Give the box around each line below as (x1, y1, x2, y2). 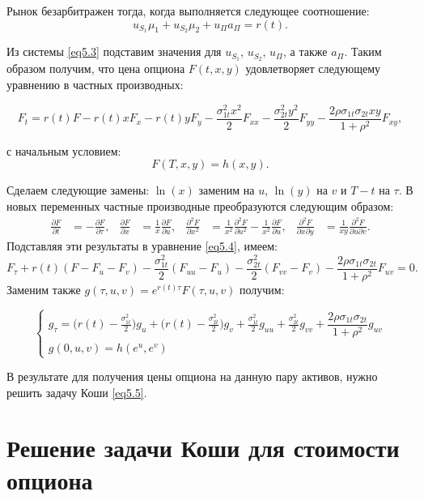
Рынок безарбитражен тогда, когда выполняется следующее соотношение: (6, 2, 370, 19)
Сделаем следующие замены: (6, 182, 150, 199)
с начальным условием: (6, 142, 121, 159)
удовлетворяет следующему (245, 60, 381, 77)
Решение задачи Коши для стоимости (6, 431, 400, 464)
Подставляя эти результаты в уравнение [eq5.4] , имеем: (6, 237, 278, 254)
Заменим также (6, 280, 81, 297)
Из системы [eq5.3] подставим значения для (6, 43, 222, 60)
